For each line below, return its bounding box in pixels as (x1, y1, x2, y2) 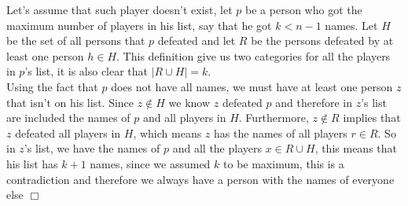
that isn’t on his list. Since (6, 94, 134, 110)
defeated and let (157, 32, 236, 49)
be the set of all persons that (6, 32, 145, 49)
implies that (343, 109, 401, 126)
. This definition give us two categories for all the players (116, 47, 391, 64)
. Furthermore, (238, 109, 309, 126)
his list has (6, 155, 58, 171)
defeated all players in (15, 124, 121, 141)
